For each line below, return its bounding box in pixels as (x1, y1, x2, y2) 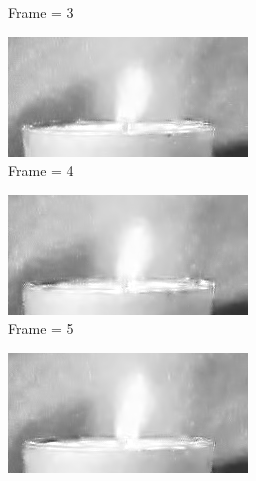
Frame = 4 (8, 160, 74, 181)
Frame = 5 (8, 318, 74, 339)
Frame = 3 (8, 2, 74, 22)
